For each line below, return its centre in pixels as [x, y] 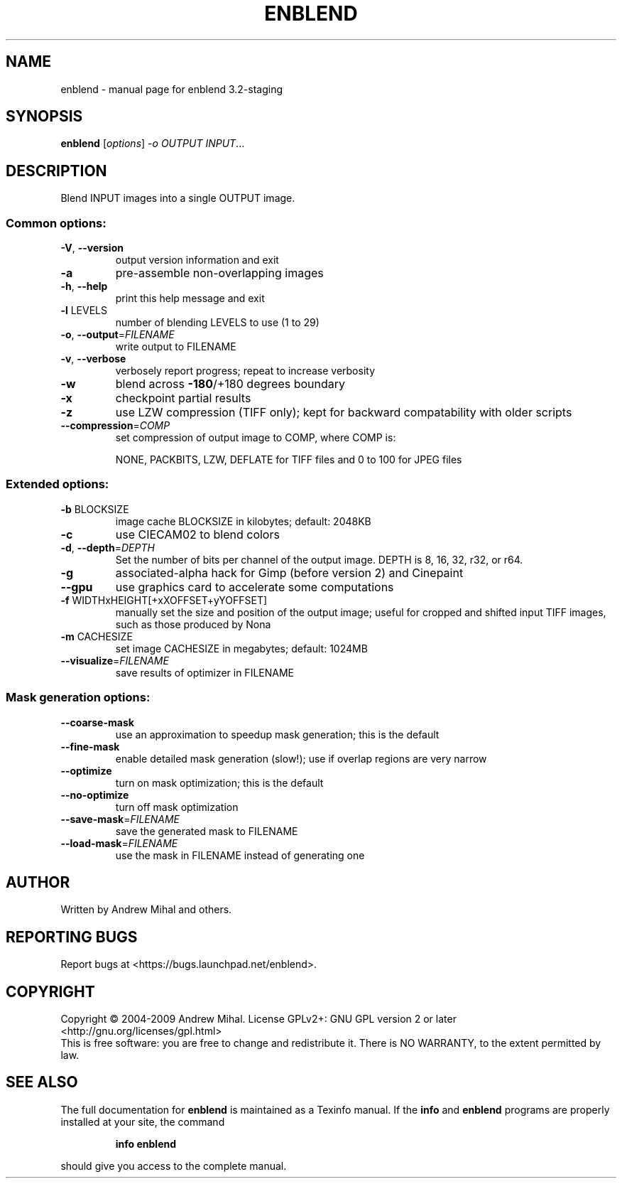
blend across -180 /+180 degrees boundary [230, 384]
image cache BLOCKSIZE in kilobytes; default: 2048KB [243, 521]
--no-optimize [95, 795]
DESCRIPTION [56, 171]
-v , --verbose [93, 359]
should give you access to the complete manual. [174, 1166]
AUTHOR [38, 882]
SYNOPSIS [44, 117]
